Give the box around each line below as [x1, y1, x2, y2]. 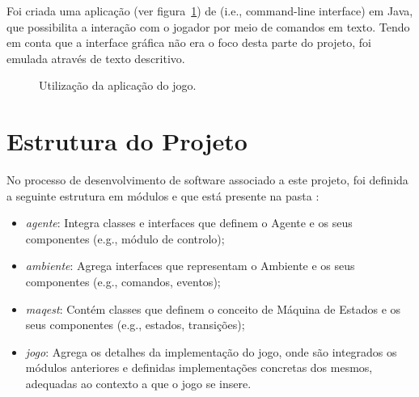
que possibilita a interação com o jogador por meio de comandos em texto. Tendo [6, 18, 410, 35]
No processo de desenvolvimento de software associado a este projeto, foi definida [6, 171, 408, 188]
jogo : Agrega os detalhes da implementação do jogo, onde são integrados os [25, 343, 397, 360]
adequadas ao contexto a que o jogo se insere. [25, 375, 252, 392]
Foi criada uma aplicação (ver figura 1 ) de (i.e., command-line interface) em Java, [6, 2, 413, 19]
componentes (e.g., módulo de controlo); [25, 230, 225, 247]
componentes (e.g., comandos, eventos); [25, 273, 221, 290]
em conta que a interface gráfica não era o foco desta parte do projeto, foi [6, 34, 371, 51]
